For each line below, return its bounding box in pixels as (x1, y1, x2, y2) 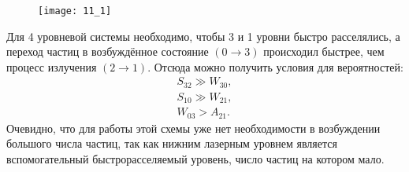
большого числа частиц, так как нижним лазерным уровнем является (6, 135, 337, 152)
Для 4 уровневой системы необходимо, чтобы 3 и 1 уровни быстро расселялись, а (6, 27, 400, 44)
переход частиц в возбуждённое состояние (6, 43, 209, 60)
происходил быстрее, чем (263, 43, 385, 60)
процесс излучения (6, 58, 97, 75)
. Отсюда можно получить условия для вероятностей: (147, 58, 403, 75)
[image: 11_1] (38, 5, 112, 16)
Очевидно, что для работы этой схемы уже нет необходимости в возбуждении (6, 119, 381, 136)
